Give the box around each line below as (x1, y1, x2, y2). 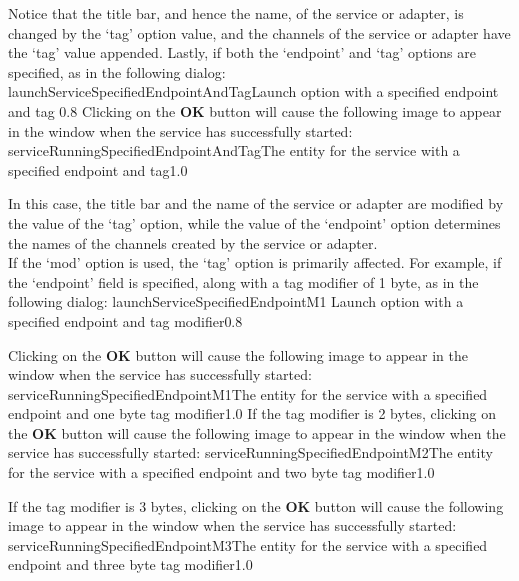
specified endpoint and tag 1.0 (8, 159, 188, 180)
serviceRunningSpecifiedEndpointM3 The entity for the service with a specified (8, 534, 488, 555)
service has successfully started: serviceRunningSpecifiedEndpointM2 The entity (8, 442, 493, 463)
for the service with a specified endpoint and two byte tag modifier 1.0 (8, 462, 435, 483)
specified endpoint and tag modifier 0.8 (8, 310, 243, 331)
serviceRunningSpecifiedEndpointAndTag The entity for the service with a (8, 140, 460, 161)
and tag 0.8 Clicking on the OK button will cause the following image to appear (8, 100, 502, 121)
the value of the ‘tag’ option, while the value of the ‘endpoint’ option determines (8, 212, 501, 233)
